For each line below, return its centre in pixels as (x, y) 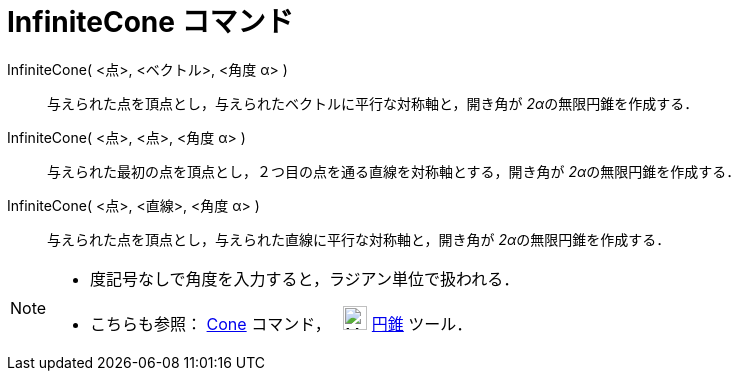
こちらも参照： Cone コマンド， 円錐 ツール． (281, 323)
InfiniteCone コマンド (150, 22)
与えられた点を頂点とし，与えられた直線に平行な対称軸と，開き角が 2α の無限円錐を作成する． (359, 239)
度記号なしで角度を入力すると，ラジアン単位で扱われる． (305, 278)
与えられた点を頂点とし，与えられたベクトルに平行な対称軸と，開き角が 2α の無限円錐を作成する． (373, 103)
